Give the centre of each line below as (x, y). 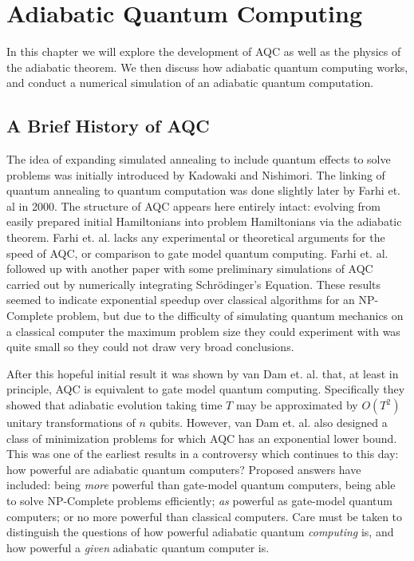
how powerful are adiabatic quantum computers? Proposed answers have (184, 469)
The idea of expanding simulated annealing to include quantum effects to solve (199, 159)
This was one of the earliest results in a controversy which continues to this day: (203, 454)
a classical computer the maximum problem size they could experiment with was (203, 331)
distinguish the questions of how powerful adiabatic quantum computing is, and (200, 532)
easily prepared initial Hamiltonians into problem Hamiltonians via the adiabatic (204, 221)
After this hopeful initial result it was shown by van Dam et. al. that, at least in (203, 373)
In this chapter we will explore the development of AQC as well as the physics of (204, 51)
